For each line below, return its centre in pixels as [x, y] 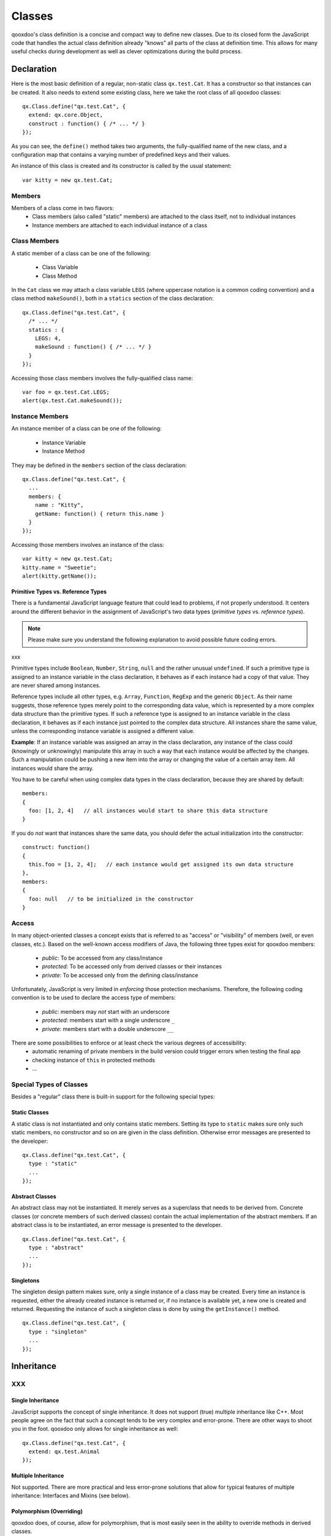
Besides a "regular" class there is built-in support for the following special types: [113, 1097]
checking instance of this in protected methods [94, 1060]
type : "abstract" [56, 1248]
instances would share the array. [53, 768]
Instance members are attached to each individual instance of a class [120, 225]
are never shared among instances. [56, 686]
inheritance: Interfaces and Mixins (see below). [71, 1495]
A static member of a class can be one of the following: [81, 253]
